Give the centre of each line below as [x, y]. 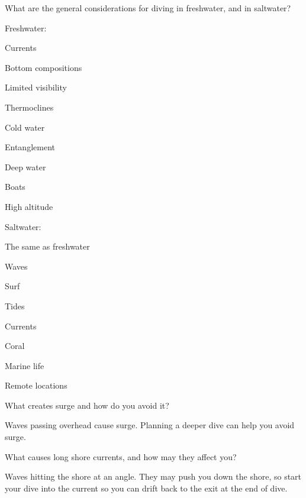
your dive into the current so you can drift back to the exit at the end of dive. [146, 488]
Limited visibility [36, 87]
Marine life [25, 365]
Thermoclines [29, 107]
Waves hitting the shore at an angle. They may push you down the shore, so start [153, 476]
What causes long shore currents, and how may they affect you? [121, 456]
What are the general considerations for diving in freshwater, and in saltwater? [148, 8]
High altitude [29, 206]
